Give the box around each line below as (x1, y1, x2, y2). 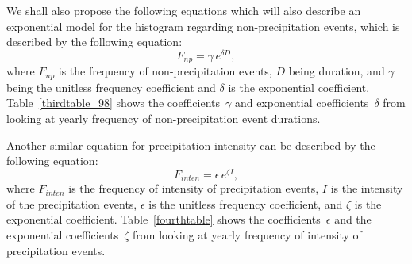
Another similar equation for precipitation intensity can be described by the (6, 136, 375, 153)
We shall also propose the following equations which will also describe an (6, 2, 361, 18)
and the (334, 211, 372, 228)
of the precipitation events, (6, 195, 137, 212)
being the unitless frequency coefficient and (6, 78, 216, 95)
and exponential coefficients (234, 94, 369, 111)
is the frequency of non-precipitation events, (58, 63, 272, 79)
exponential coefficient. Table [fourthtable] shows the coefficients (6, 211, 321, 228)
